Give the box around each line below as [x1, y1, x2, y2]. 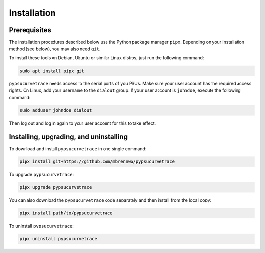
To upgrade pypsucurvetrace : [9, 172, 74, 177]
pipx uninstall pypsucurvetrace [19, 236, 98, 242]
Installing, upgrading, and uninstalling [9, 133, 128, 141]
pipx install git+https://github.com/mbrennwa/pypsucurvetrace [19, 159, 175, 164]
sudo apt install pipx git [19, 68, 84, 74]
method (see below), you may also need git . [9, 46, 101, 51]
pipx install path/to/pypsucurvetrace [19, 210, 113, 216]
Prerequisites [9, 26, 51, 34]
